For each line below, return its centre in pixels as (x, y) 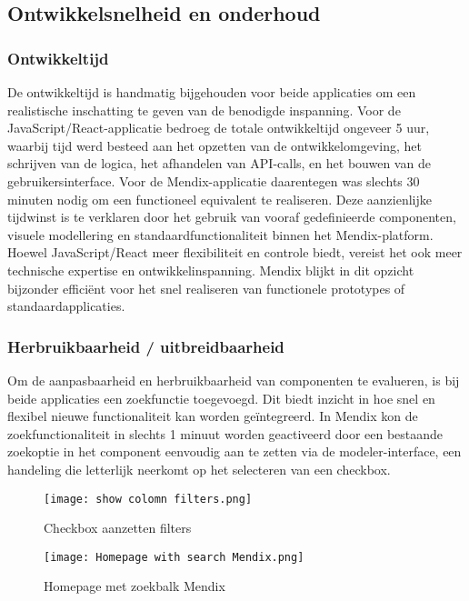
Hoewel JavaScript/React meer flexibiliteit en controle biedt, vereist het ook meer (235, 252)
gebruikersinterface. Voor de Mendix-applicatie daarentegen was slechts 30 (214, 180)
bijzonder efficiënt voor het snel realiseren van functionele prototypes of (206, 288)
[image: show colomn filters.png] (148, 499)
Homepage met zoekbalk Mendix (135, 586)
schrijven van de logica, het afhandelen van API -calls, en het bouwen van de (219, 163)
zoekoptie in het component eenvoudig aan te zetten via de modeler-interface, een (234, 451)
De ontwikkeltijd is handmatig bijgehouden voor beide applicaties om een (212, 92)
